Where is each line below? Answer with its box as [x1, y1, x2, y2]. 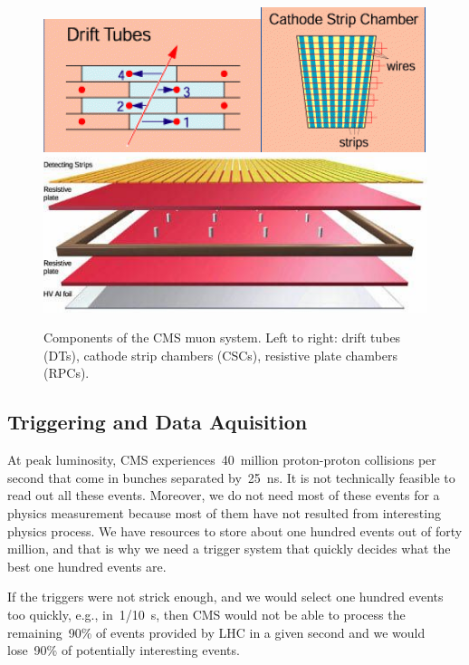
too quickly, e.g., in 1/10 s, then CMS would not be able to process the [7, 604, 406, 623]
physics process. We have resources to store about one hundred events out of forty [7, 521, 463, 540]
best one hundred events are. [7, 556, 167, 575]
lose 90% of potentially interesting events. [7, 641, 240, 660]
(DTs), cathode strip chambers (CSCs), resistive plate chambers [43, 345, 397, 364]
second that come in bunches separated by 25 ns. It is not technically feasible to [7, 467, 455, 487]
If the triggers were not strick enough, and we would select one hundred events [7, 587, 444, 606]
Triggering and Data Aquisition [7, 408, 308, 436]
